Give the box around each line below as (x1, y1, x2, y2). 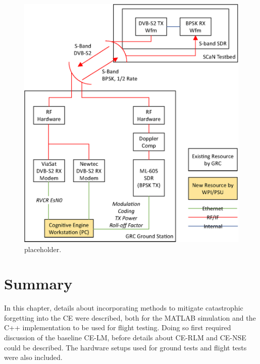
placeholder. (24, 244, 62, 254)
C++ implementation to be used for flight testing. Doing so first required (4, 322, 231, 333)
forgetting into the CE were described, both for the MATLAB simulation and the (4, 312, 256, 323)
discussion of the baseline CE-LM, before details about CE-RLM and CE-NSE (4, 332, 246, 343)
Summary (4, 273, 73, 294)
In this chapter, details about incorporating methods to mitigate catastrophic (4, 302, 243, 313)
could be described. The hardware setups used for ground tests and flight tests (4, 342, 247, 352)
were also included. (4, 352, 63, 362)
